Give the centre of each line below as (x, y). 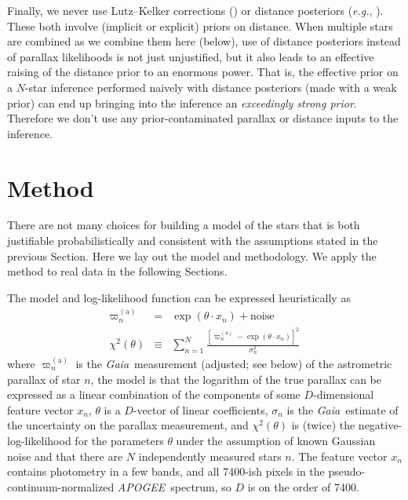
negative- (380, 425)
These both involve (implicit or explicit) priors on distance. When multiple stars (200, 26)
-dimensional (344, 394)
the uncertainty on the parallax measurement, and (128, 425)
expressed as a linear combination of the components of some (154, 394)
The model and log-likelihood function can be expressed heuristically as (179, 297)
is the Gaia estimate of (342, 409)
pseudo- (347, 471)
